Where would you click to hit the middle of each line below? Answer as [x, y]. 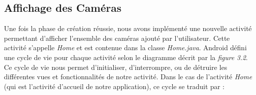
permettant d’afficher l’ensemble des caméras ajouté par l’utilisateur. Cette [117, 38]
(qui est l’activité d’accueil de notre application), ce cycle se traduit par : [114, 86]
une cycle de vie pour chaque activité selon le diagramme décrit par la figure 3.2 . [126, 57]
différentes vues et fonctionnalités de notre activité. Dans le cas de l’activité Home [128, 77]
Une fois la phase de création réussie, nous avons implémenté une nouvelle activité [128, 28]
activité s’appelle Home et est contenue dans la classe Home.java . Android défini [126, 47]
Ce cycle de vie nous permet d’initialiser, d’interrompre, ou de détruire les [116, 67]
